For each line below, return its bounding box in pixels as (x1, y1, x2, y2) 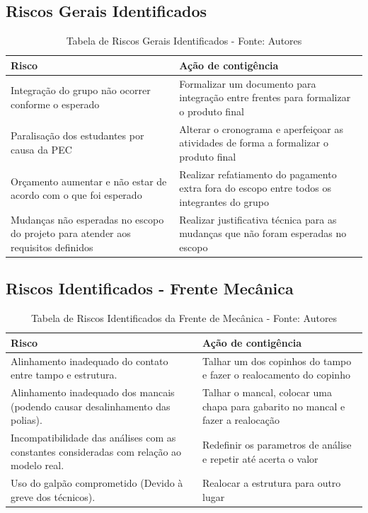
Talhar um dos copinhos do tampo (202, 353, 352, 368)
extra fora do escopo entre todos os (179, 180, 331, 195)
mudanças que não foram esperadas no (179, 226, 347, 241)
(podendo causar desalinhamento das (11, 398, 171, 413)
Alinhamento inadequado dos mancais (11, 385, 175, 400)
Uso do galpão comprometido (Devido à (11, 475, 183, 490)
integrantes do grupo (179, 194, 269, 209)
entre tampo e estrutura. (11, 367, 117, 382)
